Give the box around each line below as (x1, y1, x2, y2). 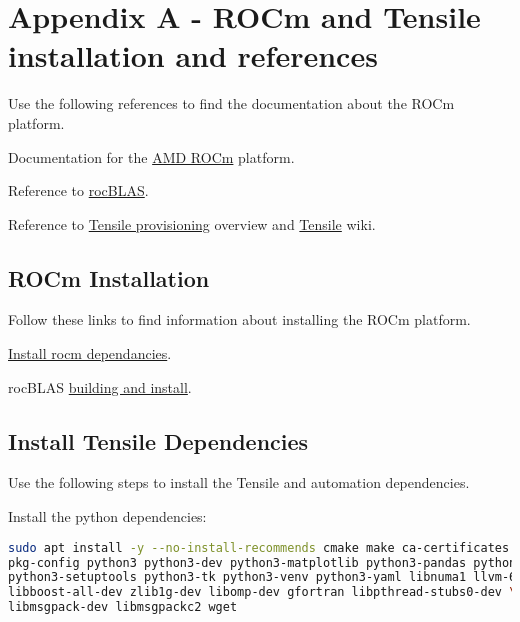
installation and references (8, 35, 378, 76)
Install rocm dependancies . (8, 343, 172, 364)
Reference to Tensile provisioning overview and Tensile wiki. (8, 213, 376, 234)
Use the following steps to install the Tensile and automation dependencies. (8, 472, 470, 493)
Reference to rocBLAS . (8, 180, 149, 201)
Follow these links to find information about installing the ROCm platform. (8, 309, 471, 330)
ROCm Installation (8, 262, 210, 293)
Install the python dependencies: (8, 506, 207, 527)
